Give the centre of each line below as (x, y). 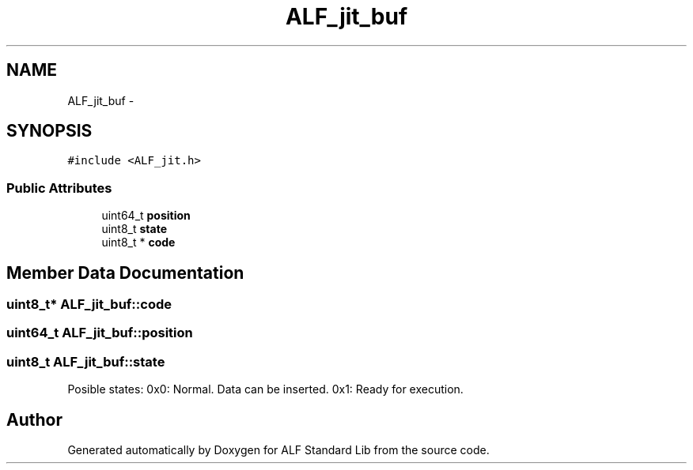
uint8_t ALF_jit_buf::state (86, 361)
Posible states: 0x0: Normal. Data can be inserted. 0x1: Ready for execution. (265, 389)
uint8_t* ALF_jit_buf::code (89, 305)
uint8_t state (134, 229)
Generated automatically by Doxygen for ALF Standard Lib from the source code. (278, 450)
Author (34, 419)
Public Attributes (59, 188)
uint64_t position (146, 216)
